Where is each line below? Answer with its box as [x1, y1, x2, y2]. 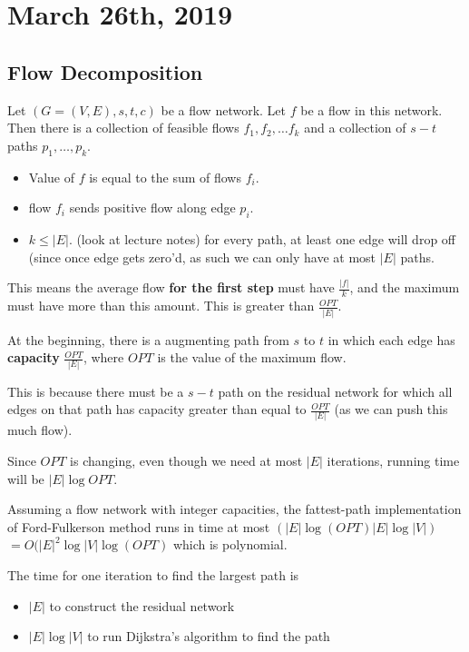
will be [7, 469, 44, 488]
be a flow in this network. [300, 100, 443, 119]
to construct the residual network [49, 596, 235, 615]
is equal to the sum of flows [89, 167, 241, 186]
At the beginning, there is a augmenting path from [7, 330, 289, 349]
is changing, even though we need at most [70, 451, 303, 469]
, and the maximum [349, 278, 460, 297]
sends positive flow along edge [69, 198, 236, 217]
